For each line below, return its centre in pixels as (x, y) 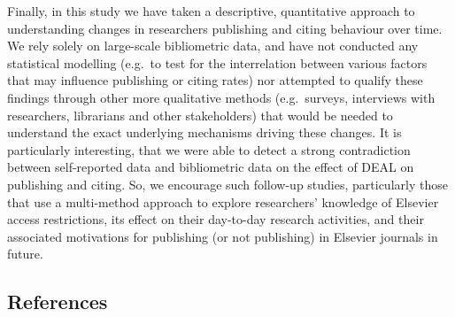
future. (25, 254)
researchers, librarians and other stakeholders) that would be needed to (200, 115)
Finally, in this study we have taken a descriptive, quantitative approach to (211, 11)
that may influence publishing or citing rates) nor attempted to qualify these (215, 80)
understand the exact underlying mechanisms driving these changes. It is (204, 132)
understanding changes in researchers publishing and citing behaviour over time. (225, 28)
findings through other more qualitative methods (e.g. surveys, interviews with (221, 97)
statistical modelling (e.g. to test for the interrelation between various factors (217, 62)
